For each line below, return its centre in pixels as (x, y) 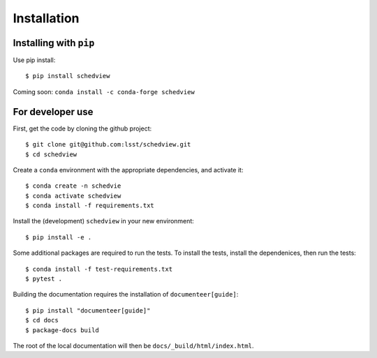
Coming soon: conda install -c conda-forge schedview (104, 91)
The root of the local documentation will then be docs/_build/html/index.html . (133, 346)
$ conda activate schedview (73, 196)
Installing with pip (54, 43)
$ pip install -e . (59, 237)
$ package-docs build (62, 330)
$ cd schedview (51, 154)
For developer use (53, 112)
